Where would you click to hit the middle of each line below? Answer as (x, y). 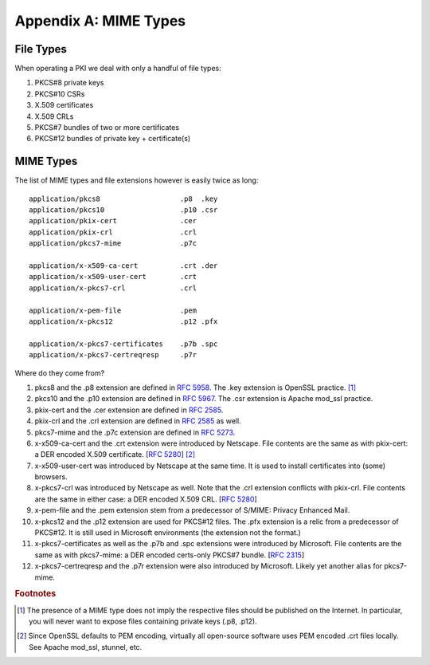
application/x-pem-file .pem (113, 310)
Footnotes (35, 594)
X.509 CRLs (54, 116)
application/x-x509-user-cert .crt (113, 277)
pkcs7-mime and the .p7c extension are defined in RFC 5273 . (135, 432)
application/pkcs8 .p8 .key (123, 199)
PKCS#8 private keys (69, 83)
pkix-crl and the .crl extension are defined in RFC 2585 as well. (138, 421)
